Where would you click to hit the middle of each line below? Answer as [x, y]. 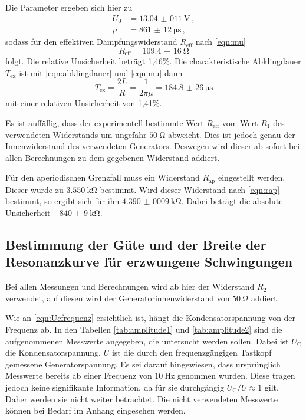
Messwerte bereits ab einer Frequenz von [79, 375]
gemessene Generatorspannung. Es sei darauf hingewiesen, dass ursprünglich [143, 364]
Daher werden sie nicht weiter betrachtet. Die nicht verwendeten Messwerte [142, 398]
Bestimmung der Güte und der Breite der [136, 244]
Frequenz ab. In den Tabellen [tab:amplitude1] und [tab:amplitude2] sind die [144, 329]
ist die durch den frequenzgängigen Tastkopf [192, 352]
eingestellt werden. [251, 177]
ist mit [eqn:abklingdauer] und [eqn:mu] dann [101, 72]
